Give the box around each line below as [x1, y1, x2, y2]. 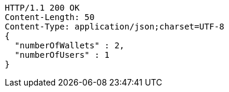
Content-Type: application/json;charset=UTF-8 [5, 22, 224, 31]
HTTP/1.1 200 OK [5, 3, 80, 12]
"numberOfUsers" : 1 [14, 50, 110, 60]
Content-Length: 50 [5, 12, 95, 22]
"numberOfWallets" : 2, [14, 41, 125, 50]
